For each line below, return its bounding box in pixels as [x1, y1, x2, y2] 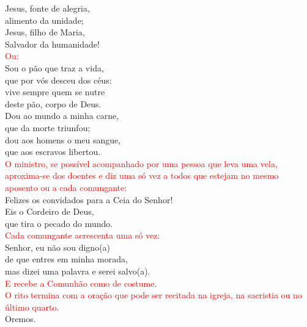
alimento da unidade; [5, 13, 84, 26]
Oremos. [5, 312, 36, 325]
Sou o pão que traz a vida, [5, 61, 104, 74]
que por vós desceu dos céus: [5, 73, 112, 86]
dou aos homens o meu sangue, [5, 133, 121, 146]
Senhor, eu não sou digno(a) [5, 240, 111, 253]
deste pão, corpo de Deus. [5, 97, 102, 110]
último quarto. [5, 300, 59, 313]
